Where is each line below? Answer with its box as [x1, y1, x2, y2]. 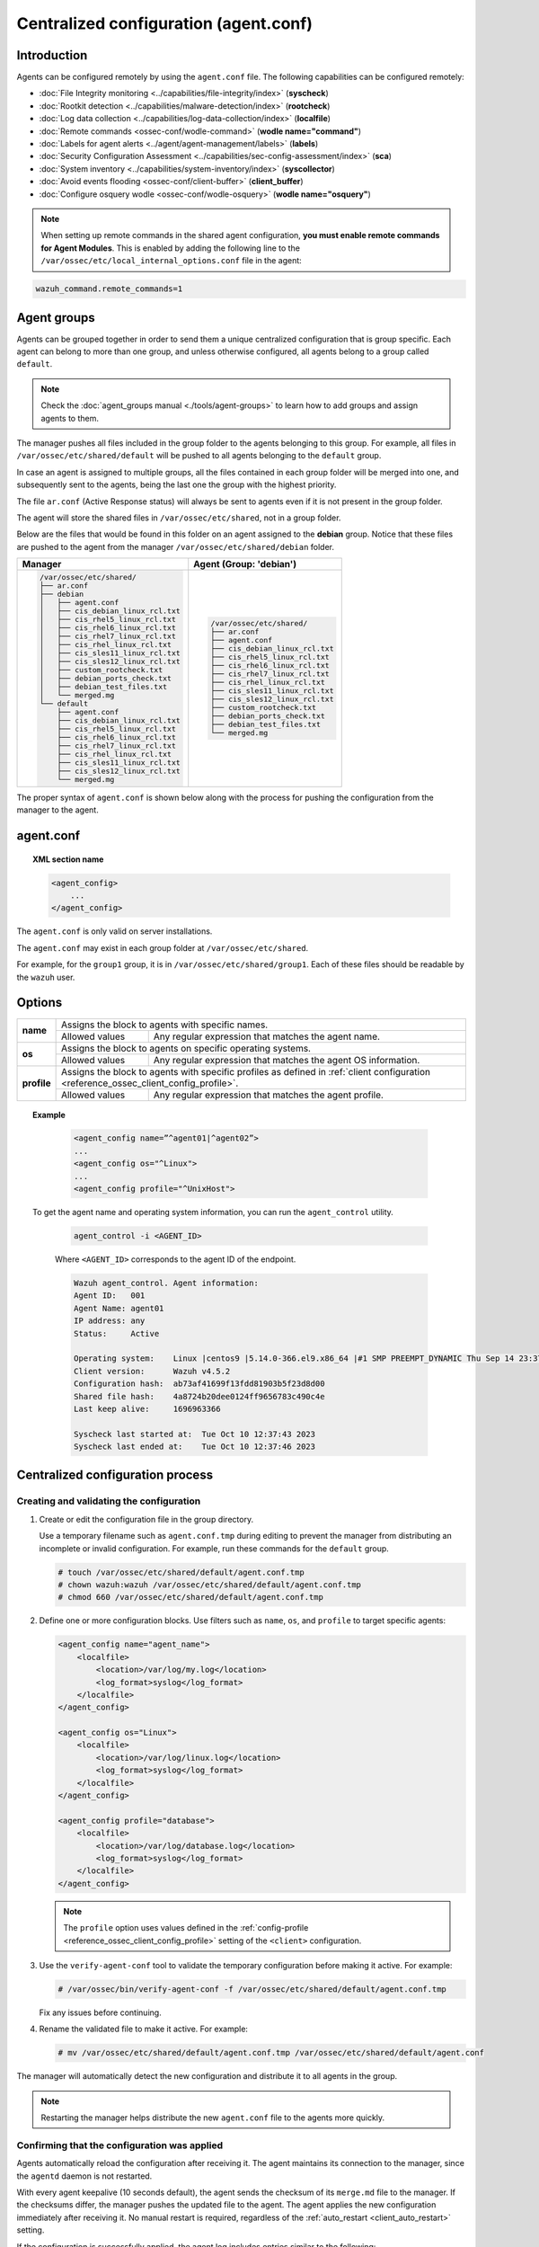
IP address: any [73, 1316, 146, 1326]
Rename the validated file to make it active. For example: [39, 2023, 249, 2035]
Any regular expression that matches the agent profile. [153, 1088, 384, 1101]
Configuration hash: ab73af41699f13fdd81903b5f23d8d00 [73, 1379, 325, 1389]
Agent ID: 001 [73, 1291, 146, 1301]
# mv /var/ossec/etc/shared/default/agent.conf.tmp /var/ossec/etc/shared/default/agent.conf [57, 2047, 485, 2058]
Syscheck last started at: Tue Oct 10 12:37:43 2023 [73, 1429, 316, 1439]
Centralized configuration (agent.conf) [16, 13, 314, 33]
